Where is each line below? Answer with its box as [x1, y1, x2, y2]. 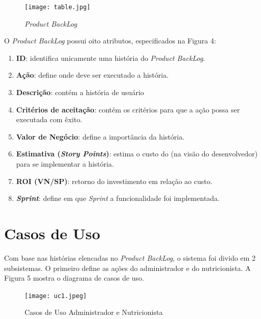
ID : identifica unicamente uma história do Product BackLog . [16, 52, 205, 63]
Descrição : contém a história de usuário [16, 87, 144, 98]
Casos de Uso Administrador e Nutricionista [25, 307, 163, 317]
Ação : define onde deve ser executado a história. [16, 70, 169, 80]
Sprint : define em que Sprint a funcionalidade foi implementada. [16, 193, 220, 203]
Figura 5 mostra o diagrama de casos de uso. [4, 272, 144, 283]
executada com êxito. [16, 114, 82, 125]
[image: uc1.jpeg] [25, 292, 87, 300]
